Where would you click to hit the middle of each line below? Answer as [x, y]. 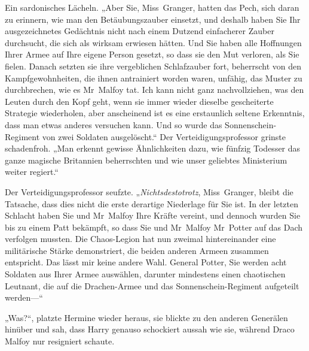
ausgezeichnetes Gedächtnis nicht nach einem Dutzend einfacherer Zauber [140, 31]
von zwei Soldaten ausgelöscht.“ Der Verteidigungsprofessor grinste [164, 136]
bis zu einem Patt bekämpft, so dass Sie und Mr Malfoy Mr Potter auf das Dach [154, 227]
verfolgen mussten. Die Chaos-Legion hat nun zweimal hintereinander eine [140, 239]
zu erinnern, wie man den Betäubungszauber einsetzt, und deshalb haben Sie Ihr [153, 19]
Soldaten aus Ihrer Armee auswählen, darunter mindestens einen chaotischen [145, 274]
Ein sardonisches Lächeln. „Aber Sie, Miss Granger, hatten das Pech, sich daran [152, 7]
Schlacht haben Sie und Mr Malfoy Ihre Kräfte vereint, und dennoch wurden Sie [153, 215]
